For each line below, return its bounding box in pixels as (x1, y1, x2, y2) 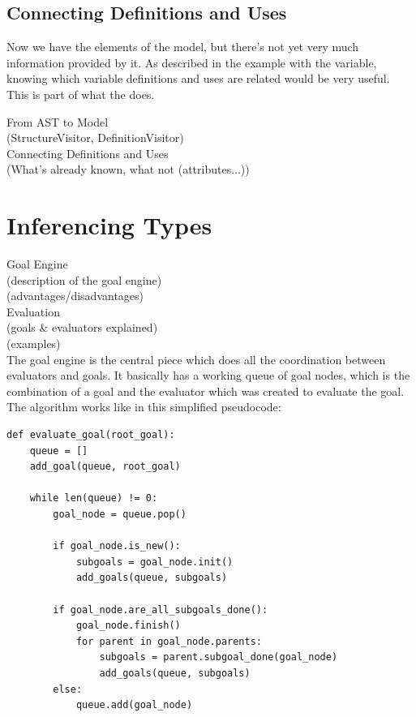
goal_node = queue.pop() (53, 508, 187, 520)
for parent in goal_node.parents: (75, 635, 262, 647)
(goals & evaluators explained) (6, 319, 158, 336)
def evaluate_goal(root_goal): (6, 429, 175, 441)
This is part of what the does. (6, 85, 155, 102)
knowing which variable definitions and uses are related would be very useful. (6, 70, 390, 87)
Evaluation (6, 303, 60, 320)
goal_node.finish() (75, 620, 181, 632)
